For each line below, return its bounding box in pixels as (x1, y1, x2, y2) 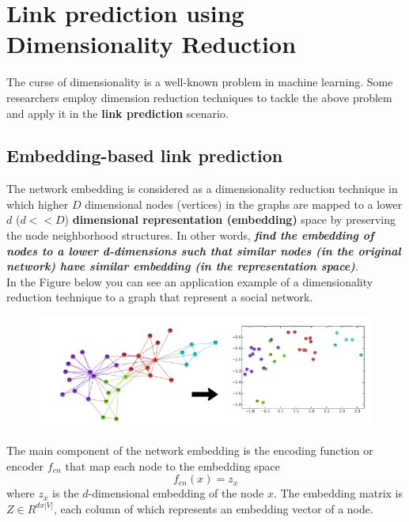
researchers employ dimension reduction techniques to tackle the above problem (6, 89, 392, 105)
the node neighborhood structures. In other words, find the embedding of (6, 227, 374, 244)
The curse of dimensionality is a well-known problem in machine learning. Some (6, 74, 393, 90)
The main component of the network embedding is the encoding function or (6, 442, 373, 459)
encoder (6, 457, 44, 474)
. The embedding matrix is (273, 485, 403, 501)
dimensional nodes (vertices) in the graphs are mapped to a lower (85, 195, 403, 212)
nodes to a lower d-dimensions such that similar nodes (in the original (6, 242, 401, 259)
